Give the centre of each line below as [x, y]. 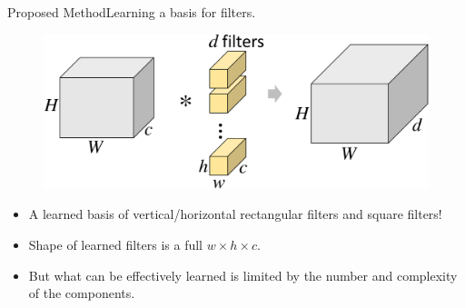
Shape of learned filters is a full [115, 244]
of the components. [82, 293]
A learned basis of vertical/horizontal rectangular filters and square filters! [235, 214]
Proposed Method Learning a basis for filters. [132, 12]
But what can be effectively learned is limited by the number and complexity [243, 275]
